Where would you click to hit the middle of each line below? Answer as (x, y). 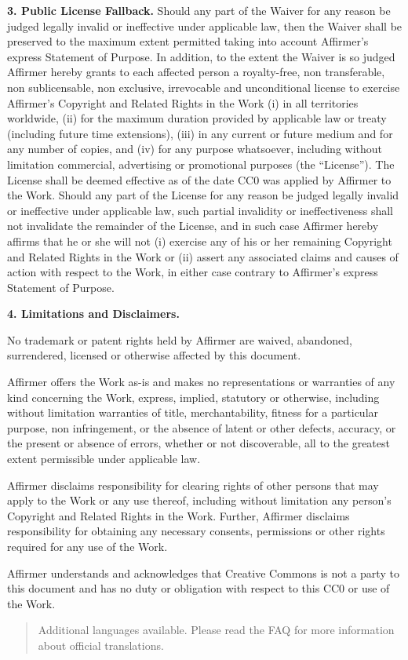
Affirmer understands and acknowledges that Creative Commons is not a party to (203, 572)
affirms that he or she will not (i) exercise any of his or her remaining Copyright (200, 241)
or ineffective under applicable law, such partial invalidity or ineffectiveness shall (200, 210)
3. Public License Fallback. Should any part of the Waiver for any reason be (199, 10)
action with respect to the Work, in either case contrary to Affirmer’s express (193, 272)
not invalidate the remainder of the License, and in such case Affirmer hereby (193, 226)
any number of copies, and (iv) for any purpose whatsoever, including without (195, 149)
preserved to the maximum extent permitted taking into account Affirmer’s (188, 41)
